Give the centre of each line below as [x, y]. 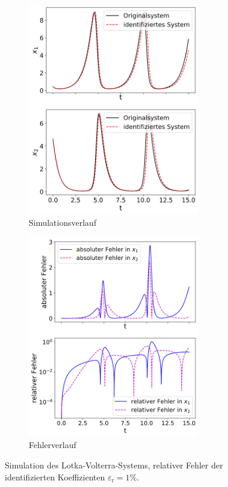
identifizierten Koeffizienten [55, 477]
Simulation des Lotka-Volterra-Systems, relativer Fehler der [114, 465]
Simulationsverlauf [63, 223]
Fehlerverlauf [53, 445]
